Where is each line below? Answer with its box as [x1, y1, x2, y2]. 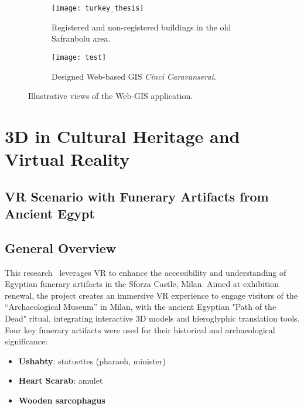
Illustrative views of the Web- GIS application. [28, 90, 193, 102]
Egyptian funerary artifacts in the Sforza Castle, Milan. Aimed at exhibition [5, 278, 279, 290]
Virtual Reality [5, 147, 130, 171]
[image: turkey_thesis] [52, 4, 144, 12]
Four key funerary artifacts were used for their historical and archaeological [5, 323, 275, 336]
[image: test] [52, 53, 107, 61]
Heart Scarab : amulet [18, 374, 103, 387]
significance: [5, 335, 48, 347]
